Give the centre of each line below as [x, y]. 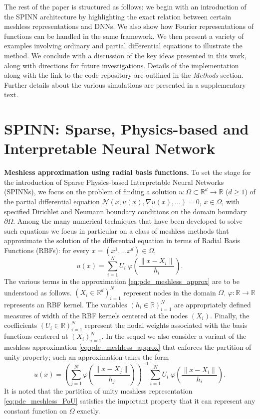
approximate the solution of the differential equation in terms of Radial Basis [122, 240]
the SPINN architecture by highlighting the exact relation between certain [118, 16]
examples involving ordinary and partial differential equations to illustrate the [123, 46]
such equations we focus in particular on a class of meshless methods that [117, 230]
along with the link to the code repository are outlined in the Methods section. [124, 75]
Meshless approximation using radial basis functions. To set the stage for [128, 172]
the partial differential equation [52, 202]
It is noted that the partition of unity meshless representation [98, 391]
